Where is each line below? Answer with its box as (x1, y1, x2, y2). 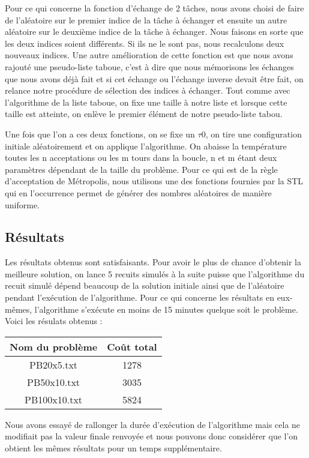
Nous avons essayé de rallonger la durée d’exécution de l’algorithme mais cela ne (5, 418, 301, 430)
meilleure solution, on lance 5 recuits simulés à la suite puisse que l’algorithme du (5, 267, 305, 280)
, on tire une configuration (205, 127, 302, 140)
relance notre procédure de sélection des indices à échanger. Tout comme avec (5, 84, 290, 97)
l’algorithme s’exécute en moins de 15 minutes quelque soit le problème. (34, 303, 298, 315)
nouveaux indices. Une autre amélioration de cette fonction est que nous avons (5, 49, 293, 61)
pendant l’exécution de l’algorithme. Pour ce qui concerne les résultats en (5, 291, 274, 304)
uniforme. (5, 198, 40, 211)
